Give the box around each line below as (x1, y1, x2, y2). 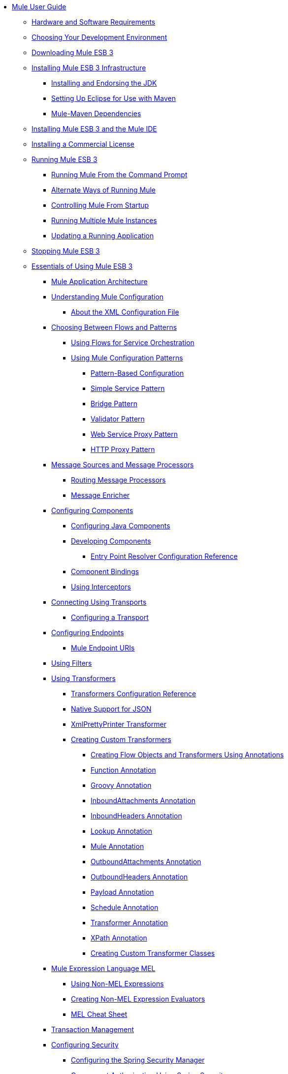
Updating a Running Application (51, 231, 154, 240)
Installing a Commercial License (32, 140, 134, 148)
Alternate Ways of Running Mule (51, 186, 156, 194)
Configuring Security (51, 1041, 119, 1049)
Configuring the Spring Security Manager (71, 1056, 205, 1064)
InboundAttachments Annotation (91, 796, 196, 805)
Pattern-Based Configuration (91, 369, 184, 377)
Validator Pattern (91, 415, 145, 423)
